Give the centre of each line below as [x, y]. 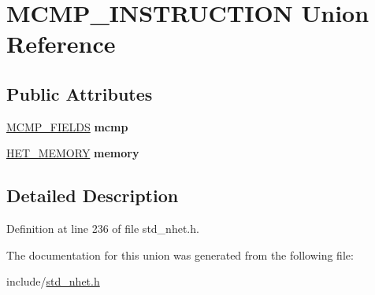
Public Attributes [80, 93]
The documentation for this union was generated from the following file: [180, 254]
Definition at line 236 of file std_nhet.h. [103, 229]
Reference [61, 44]
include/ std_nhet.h [53, 281]
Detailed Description [93, 195]
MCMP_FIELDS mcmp [67, 126]
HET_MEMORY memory [73, 153]
